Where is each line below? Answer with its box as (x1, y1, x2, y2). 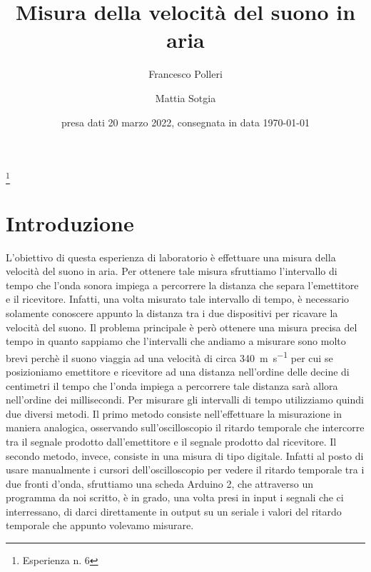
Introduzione (6, 208, 134, 237)
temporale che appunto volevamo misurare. (6, 518, 194, 533)
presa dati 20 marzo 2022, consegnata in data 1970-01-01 (61, 114, 310, 129)
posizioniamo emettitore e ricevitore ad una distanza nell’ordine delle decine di (6, 363, 350, 378)
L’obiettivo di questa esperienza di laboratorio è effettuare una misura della (6, 249, 336, 264)
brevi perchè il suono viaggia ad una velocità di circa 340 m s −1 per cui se (6, 348, 333, 365)
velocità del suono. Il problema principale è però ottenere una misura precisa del (6, 319, 357, 334)
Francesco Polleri (148, 66, 223, 81)
